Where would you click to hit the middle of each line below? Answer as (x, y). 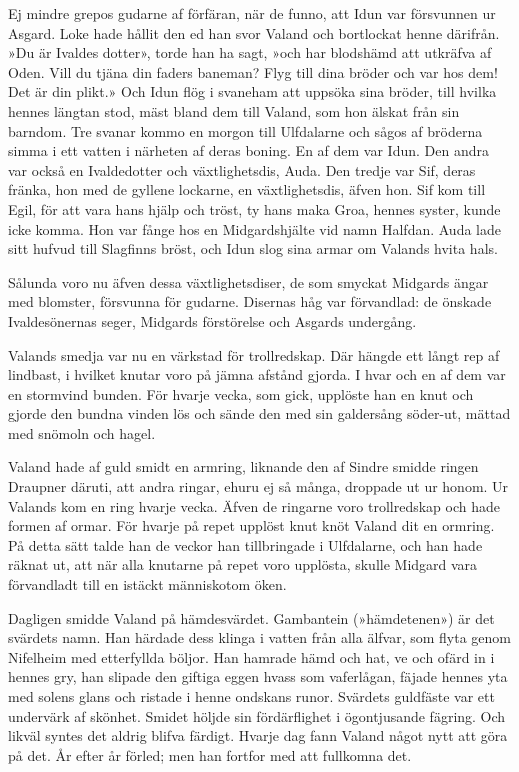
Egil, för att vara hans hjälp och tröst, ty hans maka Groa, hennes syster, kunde (254, 208)
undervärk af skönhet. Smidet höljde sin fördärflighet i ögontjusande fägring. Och (257, 715)
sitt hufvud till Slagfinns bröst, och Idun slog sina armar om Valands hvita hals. (253, 248)
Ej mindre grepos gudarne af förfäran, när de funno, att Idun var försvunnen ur (252, 13)
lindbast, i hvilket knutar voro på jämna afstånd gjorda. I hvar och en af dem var (257, 374)
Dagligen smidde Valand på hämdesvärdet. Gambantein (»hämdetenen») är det (251, 617)
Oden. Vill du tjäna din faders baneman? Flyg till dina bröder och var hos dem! (253, 71)
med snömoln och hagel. (82, 432)
